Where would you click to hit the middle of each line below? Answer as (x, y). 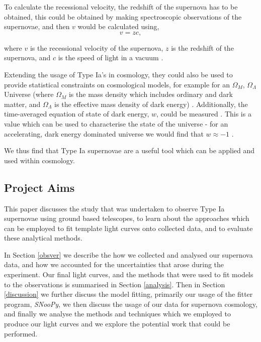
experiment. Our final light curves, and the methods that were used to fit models (129, 274)
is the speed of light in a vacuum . (111, 58)
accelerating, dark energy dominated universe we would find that (104, 133)
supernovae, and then (37, 26)
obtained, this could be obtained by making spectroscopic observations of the (123, 16)
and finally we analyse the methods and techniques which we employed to (117, 314)
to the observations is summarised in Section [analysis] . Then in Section (115, 284)
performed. (21, 333)
